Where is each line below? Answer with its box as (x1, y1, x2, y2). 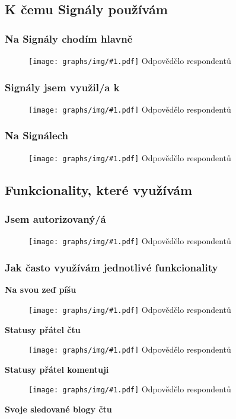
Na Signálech (5, 128, 68, 143)
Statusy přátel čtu (5, 323, 81, 335)
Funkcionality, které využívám (5, 180, 193, 199)
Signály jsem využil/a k (5, 79, 120, 94)
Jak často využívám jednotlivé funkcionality (5, 260, 218, 274)
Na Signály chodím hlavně (5, 31, 133, 46)
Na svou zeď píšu (5, 283, 76, 296)
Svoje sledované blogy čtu (5, 403, 112, 415)
